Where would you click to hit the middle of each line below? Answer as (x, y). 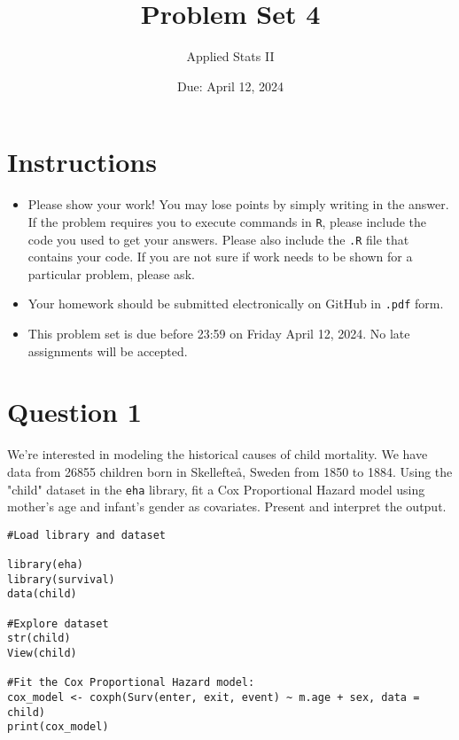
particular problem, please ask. (111, 273)
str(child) (39, 639)
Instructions (82, 162)
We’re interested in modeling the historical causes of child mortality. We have (218, 454)
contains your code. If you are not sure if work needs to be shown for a (220, 257)
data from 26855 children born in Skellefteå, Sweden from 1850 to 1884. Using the (230, 471)
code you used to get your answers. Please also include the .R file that (218, 239)
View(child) (42, 653)
